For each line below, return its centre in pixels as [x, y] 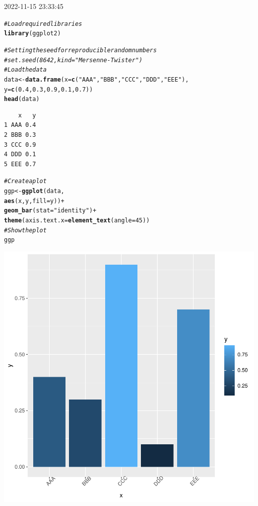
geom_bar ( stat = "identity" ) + [50, 211]
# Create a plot [25, 181]
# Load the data [25, 70]
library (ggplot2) [32, 34]
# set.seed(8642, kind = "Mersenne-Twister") [73, 60]
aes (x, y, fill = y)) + [34, 201]
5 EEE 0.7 [20, 164]
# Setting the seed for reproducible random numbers [80, 50]
